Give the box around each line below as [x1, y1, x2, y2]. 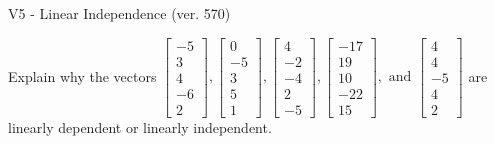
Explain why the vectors [8, 65, 157, 86]
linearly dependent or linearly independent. [8, 116, 272, 137]
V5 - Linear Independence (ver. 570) [8, 3, 231, 23]
